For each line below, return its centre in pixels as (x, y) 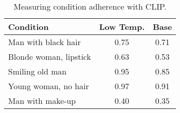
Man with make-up (42, 101)
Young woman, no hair (49, 86)
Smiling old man (37, 71)
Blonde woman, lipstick (50, 56)
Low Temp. (122, 27)
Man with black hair (44, 42)
